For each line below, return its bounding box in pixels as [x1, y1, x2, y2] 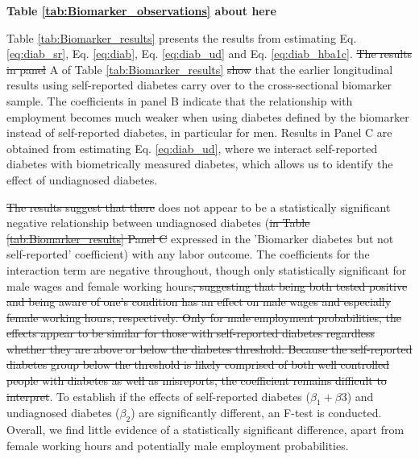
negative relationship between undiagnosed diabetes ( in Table [6, 214, 310, 231]
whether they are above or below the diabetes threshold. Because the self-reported [6, 340, 413, 357]
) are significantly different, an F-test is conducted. [131, 404, 382, 421]
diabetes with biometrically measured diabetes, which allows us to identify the [6, 155, 393, 172]
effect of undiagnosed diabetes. [6, 171, 158, 188]
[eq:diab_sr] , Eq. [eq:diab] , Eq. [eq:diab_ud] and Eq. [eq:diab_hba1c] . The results [6, 45, 413, 62]
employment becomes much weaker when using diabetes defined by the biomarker [6, 108, 409, 125]
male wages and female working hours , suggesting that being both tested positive [6, 277, 408, 294]
